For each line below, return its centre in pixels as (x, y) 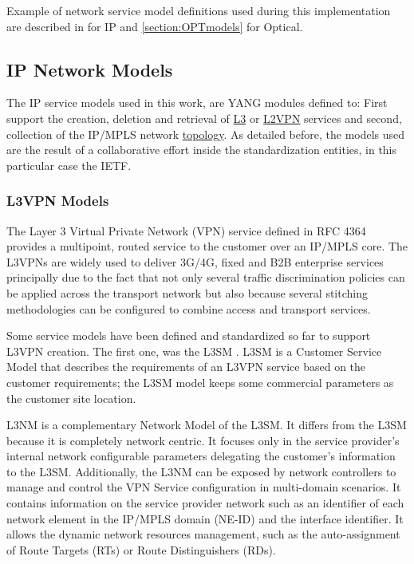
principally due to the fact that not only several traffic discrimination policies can (206, 277)
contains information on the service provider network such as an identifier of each (205, 503)
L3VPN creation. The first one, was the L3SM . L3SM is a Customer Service (194, 351)
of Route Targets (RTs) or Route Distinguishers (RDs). (141, 549)
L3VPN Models (58, 201)
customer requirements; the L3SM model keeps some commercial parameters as (200, 382)
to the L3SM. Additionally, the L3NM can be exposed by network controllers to (201, 471)
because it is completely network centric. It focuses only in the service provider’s (203, 440)
